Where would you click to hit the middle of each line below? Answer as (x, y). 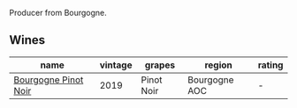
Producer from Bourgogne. (58, 13)
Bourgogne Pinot (49, 80)
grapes (160, 65)
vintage (116, 65)
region (218, 65)
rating (270, 65)
